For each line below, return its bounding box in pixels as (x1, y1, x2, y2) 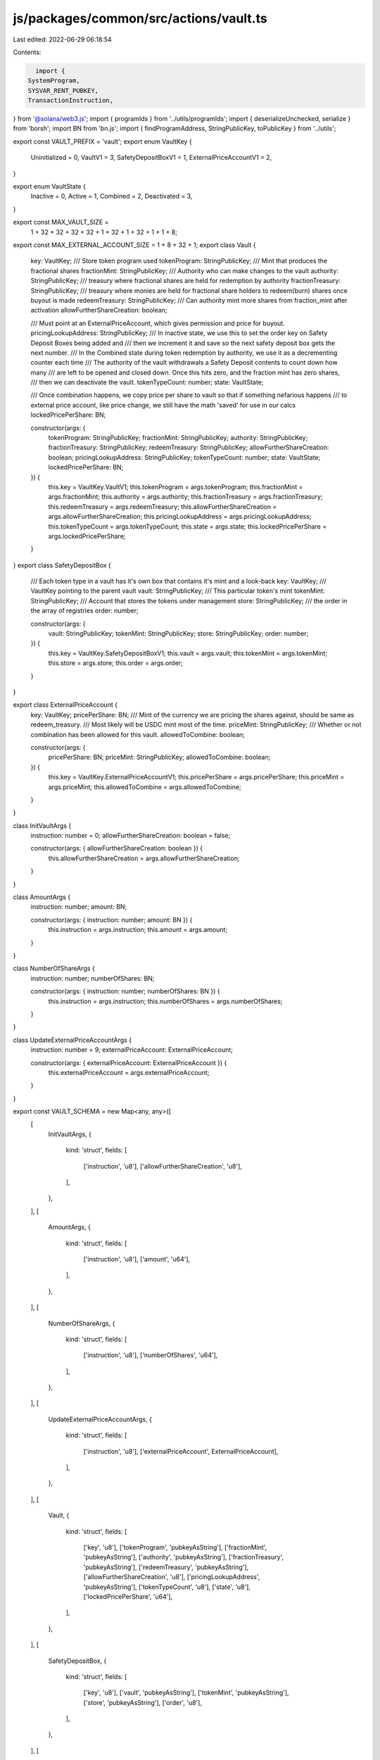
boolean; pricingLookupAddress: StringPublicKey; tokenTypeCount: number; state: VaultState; (48, 453, 321, 461)
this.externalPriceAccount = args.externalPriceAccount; (48, 1068, 210, 1076)
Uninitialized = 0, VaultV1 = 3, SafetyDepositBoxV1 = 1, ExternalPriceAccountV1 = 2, (30, 153, 272, 162)
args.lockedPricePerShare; (48, 532, 126, 540)
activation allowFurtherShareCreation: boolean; (30, 306, 167, 315)
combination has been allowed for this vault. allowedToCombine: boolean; (30, 730, 246, 738)
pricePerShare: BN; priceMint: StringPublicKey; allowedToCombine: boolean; (48, 753, 271, 762)
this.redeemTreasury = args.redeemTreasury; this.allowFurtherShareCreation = (48, 502, 277, 510)
